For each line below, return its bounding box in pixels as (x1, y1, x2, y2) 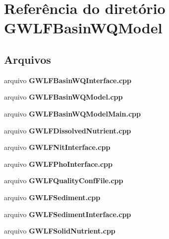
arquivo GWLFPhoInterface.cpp (4, 158, 113, 169)
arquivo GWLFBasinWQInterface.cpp (4, 75, 131, 85)
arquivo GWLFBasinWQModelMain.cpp (4, 108, 141, 119)
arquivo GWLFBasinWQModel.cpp (4, 92, 123, 102)
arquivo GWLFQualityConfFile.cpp (4, 175, 123, 186)
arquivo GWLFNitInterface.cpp (4, 142, 111, 152)
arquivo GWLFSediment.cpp (4, 192, 101, 202)
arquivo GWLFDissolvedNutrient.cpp (4, 125, 131, 135)
